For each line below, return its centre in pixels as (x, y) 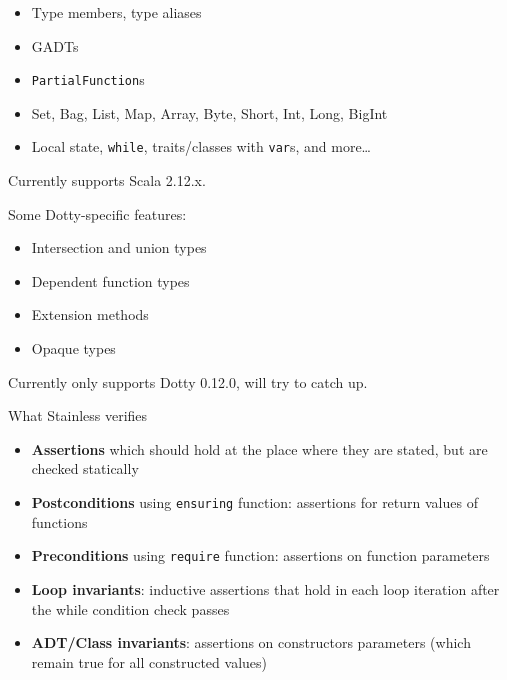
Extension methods (90, 314)
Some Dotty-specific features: (97, 213)
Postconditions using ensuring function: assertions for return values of (254, 502)
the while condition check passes (130, 608)
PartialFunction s (88, 79)
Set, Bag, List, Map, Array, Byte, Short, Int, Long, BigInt (209, 112)
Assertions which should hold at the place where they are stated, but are (259, 448)
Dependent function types (110, 280)
